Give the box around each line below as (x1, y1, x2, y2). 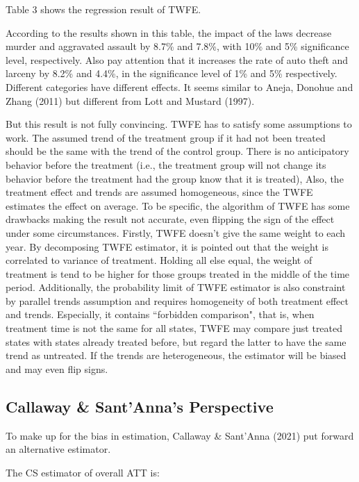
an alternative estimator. (6, 442, 111, 456)
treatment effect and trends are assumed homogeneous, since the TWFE (6, 185, 313, 199)
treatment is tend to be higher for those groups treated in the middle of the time (6, 266, 350, 281)
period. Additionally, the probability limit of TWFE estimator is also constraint (6, 280, 346, 294)
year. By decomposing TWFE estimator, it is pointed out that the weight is (6, 239, 328, 254)
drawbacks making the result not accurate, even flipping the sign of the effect (6, 212, 335, 226)
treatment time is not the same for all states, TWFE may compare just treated (6, 321, 343, 335)
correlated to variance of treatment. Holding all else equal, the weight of (6, 253, 312, 267)
